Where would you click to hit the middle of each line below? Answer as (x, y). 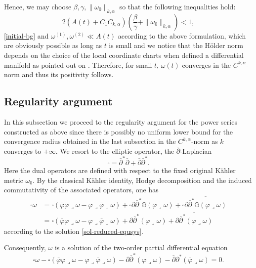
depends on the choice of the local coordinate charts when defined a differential (124, 55)
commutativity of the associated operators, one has (81, 190)
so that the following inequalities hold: (177, 6)
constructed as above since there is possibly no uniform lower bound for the (119, 131)
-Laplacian (196, 151)
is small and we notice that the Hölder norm (176, 45)
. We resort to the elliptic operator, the (115, 151)
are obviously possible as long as (53, 45)
